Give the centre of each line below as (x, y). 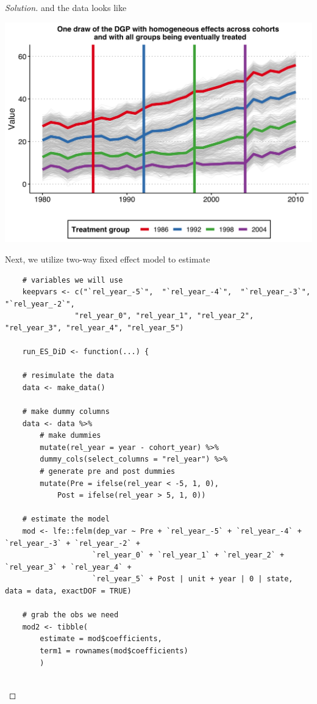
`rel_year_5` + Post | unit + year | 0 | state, (193, 579)
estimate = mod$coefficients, (101, 639)
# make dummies (70, 436)
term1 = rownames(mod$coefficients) (114, 651)
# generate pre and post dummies (108, 472)
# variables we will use (73, 280)
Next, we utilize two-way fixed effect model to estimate (108, 259)
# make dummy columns (66, 412)
